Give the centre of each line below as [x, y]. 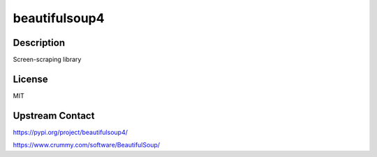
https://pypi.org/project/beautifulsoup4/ [71, 132]
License [30, 79]
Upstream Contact [54, 116]
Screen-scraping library [47, 60]
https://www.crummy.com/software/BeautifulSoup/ [87, 145]
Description [39, 43]
